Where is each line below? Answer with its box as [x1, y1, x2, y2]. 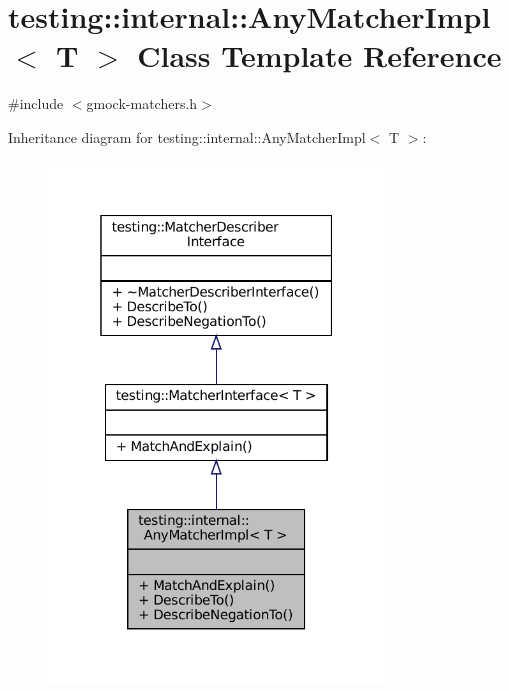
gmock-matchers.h [86, 93, 198, 114]
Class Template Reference [137, 35, 502, 76]
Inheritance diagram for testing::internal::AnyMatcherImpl [8, 126, 366, 147]
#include [8, 93, 64, 114]
